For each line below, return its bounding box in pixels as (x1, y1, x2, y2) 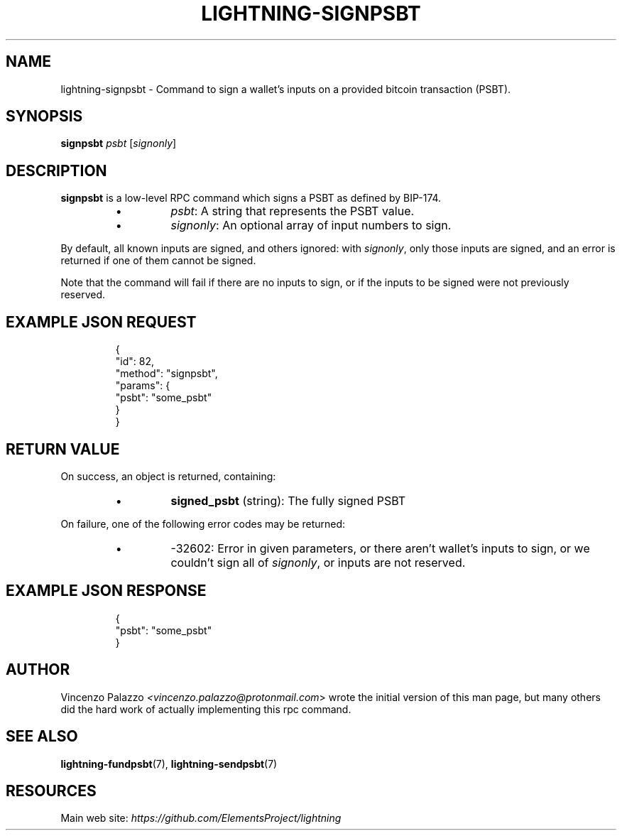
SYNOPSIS (6, 107, 83, 126)
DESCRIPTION (6, 161, 107, 180)
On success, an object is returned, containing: (60, 469, 276, 482)
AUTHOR (6, 661, 70, 679)
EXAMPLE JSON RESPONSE (6, 582, 207, 600)
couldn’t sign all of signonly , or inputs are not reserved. (170, 555, 466, 570)
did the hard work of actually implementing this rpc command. (60, 702, 351, 715)
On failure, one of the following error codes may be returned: (60, 517, 346, 530)
